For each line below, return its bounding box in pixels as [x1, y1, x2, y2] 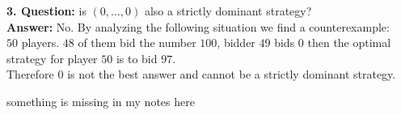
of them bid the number [78, 34, 196, 51]
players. [21, 34, 60, 51]
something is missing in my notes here [6, 92, 195, 109]
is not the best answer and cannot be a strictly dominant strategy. [67, 66, 396, 83]
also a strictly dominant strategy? [144, 2, 312, 19]
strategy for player [6, 49, 98, 66]
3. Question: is [6, 2, 87, 19]
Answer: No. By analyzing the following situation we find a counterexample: [6, 18, 390, 35]
